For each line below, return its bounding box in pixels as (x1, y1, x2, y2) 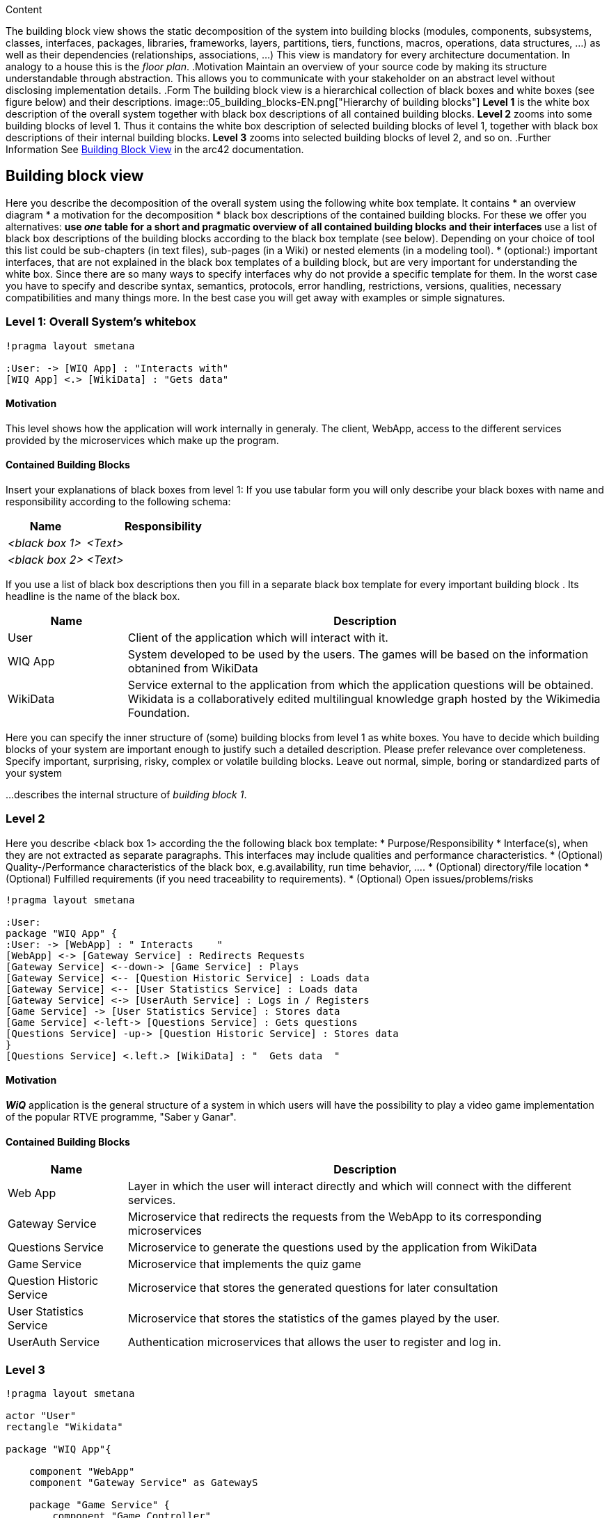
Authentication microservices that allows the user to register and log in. (127, 1335, 502, 1350)
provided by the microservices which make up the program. (6, 434, 279, 446)
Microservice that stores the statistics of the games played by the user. (127, 1311, 500, 1326)
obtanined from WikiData (127, 661, 258, 676)
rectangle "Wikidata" (6, 1421, 123, 1432)
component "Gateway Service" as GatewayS (29, 1476, 258, 1488)
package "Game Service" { (29, 1499, 171, 1510)
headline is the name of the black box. (6, 590, 180, 603)
